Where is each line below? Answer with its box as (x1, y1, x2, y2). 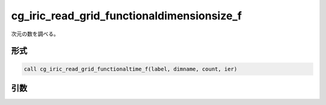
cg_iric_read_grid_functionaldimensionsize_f (11, 9, 242, 22)
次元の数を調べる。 (11, 30, 59, 37)
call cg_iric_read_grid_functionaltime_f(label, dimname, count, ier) (24, 65, 238, 72)
